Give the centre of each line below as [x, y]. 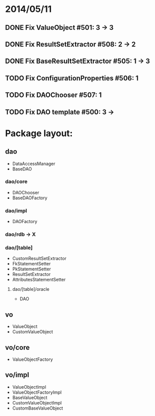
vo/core [18, 347]
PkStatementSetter [31, 269]
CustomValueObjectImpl [37, 403]
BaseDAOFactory [30, 198]
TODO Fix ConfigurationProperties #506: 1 [72, 78]
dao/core [16, 181]
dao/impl [16, 211]
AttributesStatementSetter [39, 280]
